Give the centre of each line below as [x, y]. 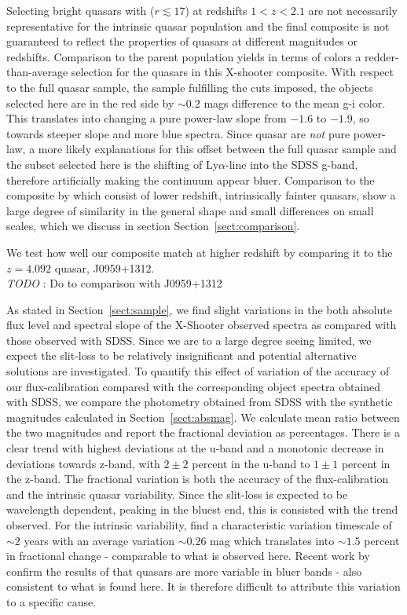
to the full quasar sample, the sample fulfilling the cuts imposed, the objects [190, 87]
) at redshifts [216, 10]
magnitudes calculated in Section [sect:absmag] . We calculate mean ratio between [203, 417]
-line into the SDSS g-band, [292, 164]
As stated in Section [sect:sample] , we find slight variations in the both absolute [199, 309]
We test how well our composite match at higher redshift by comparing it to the [200, 252]
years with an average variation [99, 540]
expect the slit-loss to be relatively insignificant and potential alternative [181, 355]
